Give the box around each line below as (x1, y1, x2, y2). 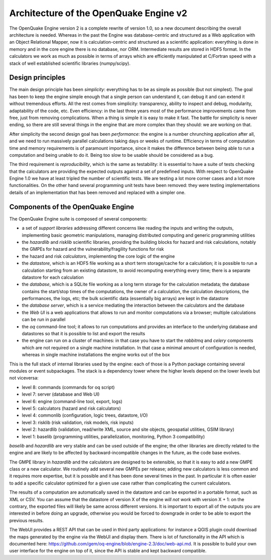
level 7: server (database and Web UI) (22, 391, 100, 397)
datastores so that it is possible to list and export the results (22, 331, 146, 337)
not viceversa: (9, 375, 39, 381)
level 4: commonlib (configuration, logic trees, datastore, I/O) (22, 412, 148, 418)
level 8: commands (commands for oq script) (22, 384, 115, 390)
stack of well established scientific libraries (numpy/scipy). (9, 60, 130, 66)
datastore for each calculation (22, 274, 84, 280)
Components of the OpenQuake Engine (9, 203, 134, 211)
